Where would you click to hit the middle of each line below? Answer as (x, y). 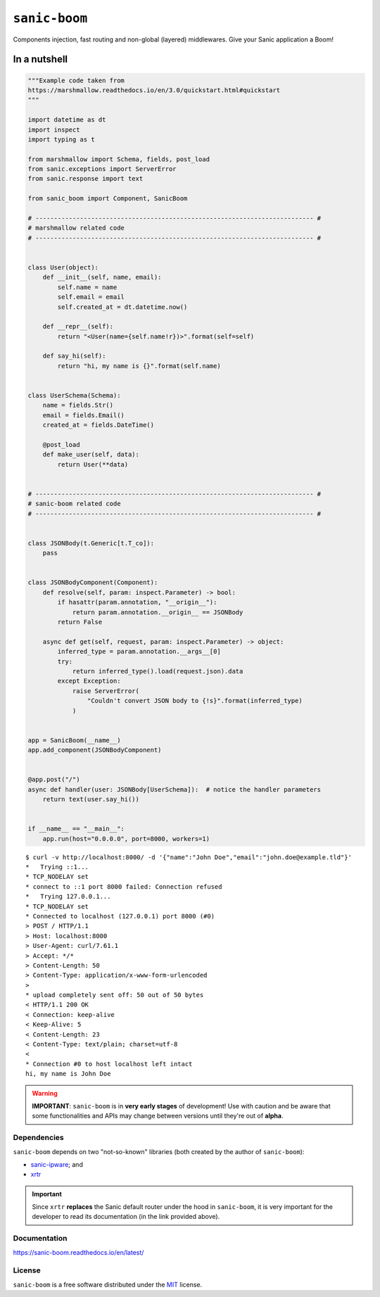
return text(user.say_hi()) (91, 799)
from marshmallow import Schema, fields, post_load (119, 159)
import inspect (54, 129)
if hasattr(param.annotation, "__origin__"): (137, 602)
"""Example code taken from (76, 80)
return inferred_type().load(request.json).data (158, 671)
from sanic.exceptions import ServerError (102, 169)
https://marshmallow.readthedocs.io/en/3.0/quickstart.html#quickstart (154, 90)
